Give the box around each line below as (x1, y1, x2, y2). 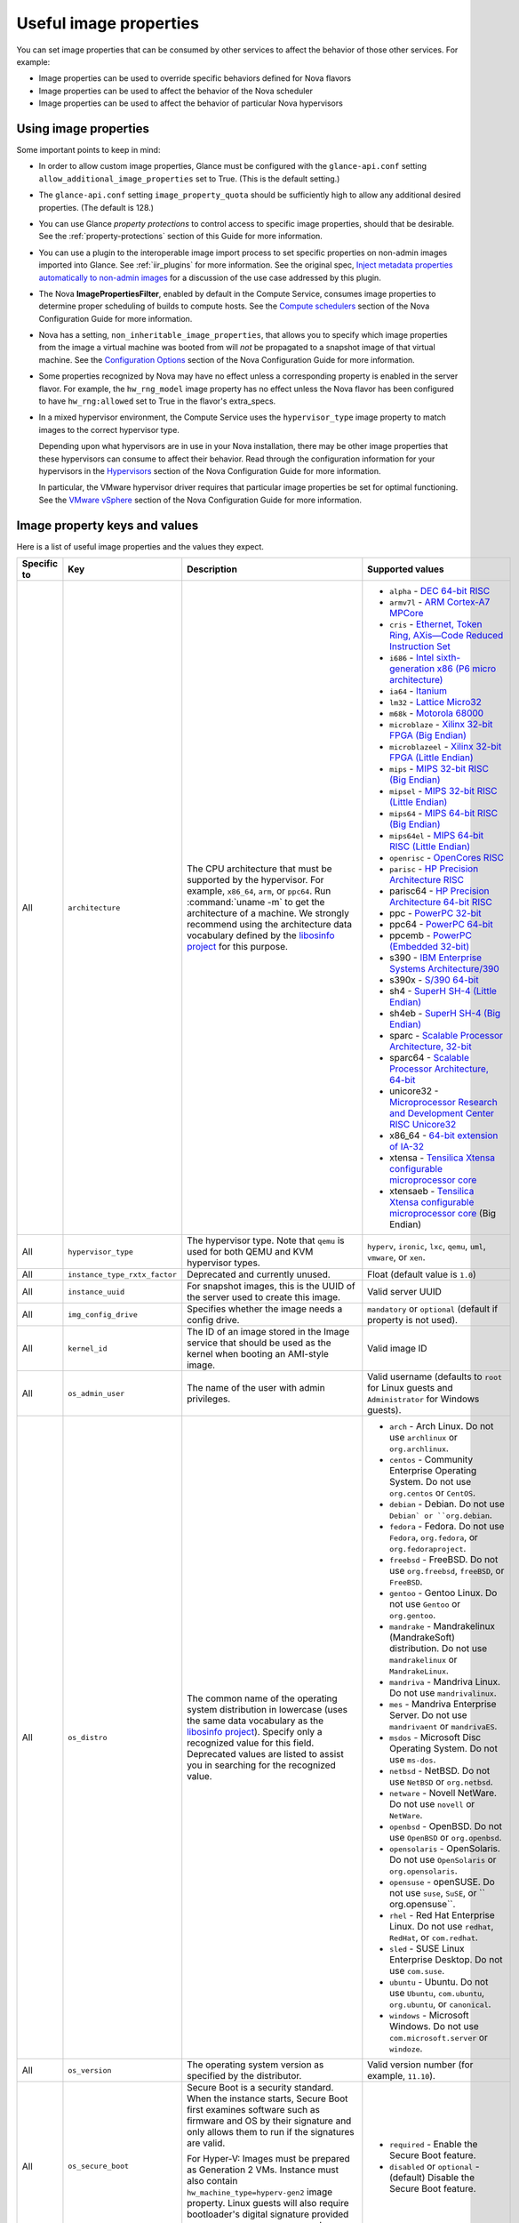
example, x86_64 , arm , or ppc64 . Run (187, 885, 331, 897)
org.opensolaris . (389, 1865, 458, 1877)
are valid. (187, 2137, 226, 2149)
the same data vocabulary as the (187, 1714, 324, 1727)
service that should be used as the (187, 1336, 331, 1349)
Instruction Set (389, 640, 451, 653)
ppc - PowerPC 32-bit (389, 907, 482, 919)
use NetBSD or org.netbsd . (389, 1776, 493, 1788)
